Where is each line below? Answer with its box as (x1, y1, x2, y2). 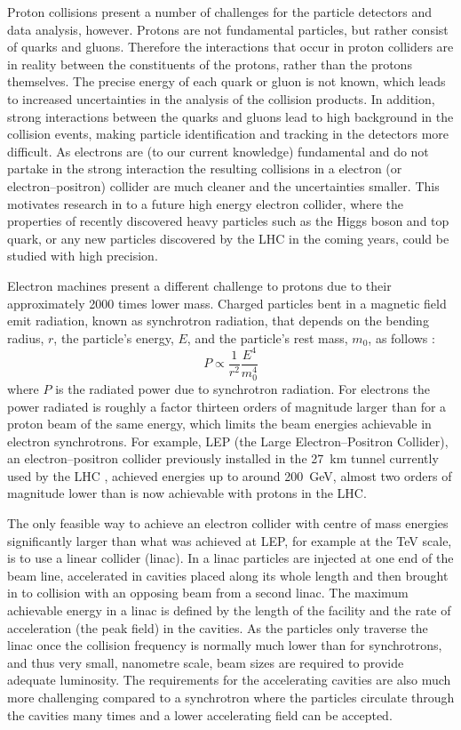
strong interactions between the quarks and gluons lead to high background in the (7, 107, 454, 125)
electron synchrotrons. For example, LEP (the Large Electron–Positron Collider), (7, 431, 449, 450)
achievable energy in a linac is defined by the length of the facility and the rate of (7, 601, 451, 620)
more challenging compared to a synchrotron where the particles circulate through (7, 688, 455, 707)
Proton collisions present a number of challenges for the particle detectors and (7, 3, 432, 20)
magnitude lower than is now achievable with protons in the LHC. (7, 484, 367, 502)
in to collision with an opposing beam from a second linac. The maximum (7, 583, 409, 602)
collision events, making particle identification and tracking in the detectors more (7, 124, 449, 143)
